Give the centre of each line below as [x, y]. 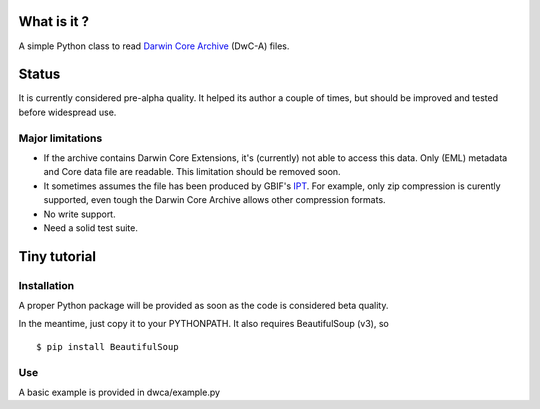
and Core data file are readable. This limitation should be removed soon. [192, 172]
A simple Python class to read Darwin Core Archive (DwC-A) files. [154, 46]
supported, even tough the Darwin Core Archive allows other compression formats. [214, 200]
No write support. [79, 214]
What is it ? [54, 21]
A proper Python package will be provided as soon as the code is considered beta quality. [203, 306]
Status [39, 74]
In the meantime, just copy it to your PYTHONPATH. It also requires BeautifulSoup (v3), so [203, 324]
